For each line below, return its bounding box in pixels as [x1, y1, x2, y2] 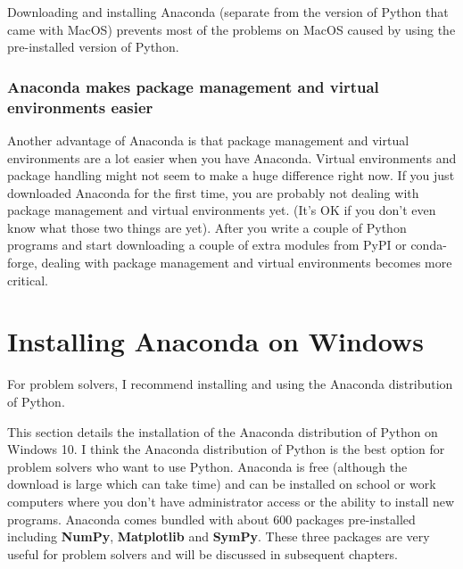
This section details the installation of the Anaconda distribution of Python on [7, 422, 438, 441]
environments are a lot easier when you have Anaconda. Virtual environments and [7, 148, 457, 167]
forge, [7, 253, 37, 272]
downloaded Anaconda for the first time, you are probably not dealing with [7, 183, 419, 202]
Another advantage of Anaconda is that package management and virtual [7, 130, 409, 149]
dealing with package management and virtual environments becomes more [41, 253, 452, 272]
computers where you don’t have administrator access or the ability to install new [7, 491, 455, 510]
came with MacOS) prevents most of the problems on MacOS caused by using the [7, 20, 456, 38]
